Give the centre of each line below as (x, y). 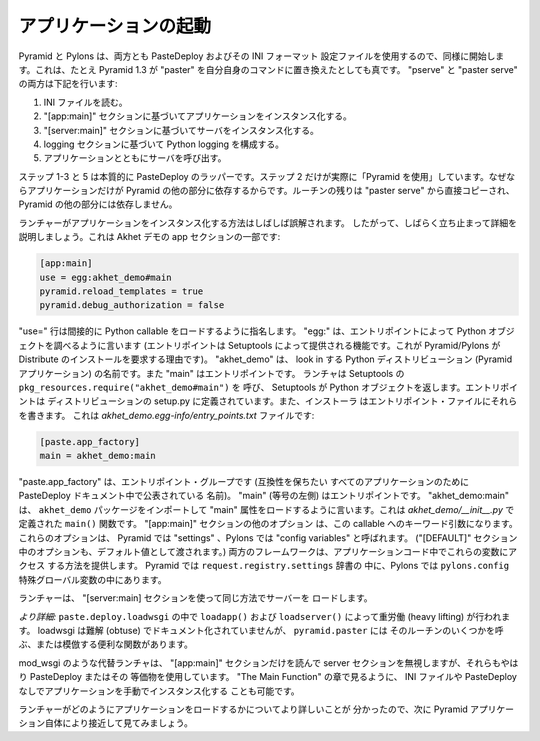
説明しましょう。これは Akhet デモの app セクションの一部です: (149, 237)
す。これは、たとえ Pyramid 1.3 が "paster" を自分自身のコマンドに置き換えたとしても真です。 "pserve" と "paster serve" (268, 69)
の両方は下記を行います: (68, 84)
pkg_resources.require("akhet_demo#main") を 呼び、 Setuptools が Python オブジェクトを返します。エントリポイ (268, 387)
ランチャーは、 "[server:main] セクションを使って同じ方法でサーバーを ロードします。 (196, 598)
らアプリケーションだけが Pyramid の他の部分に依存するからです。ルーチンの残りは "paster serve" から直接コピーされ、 (266, 191)
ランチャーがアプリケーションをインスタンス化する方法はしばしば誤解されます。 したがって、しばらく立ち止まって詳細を (267, 222)
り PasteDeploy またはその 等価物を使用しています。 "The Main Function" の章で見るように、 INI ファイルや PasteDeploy (267, 677)
